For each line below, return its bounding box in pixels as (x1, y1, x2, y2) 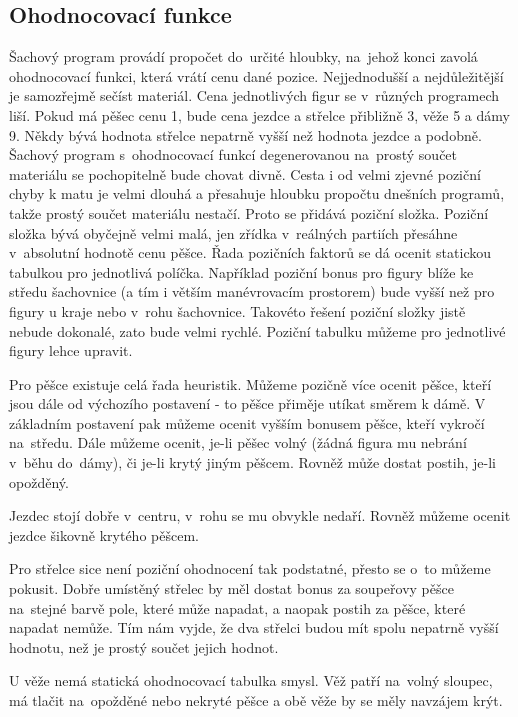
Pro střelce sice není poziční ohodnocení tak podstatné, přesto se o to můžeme (9, 558, 491, 579)
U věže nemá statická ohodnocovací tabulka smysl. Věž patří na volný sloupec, (9, 670, 493, 691)
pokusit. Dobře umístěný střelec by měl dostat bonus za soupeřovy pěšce (9, 578, 454, 599)
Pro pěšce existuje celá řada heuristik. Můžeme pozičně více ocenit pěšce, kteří (9, 373, 492, 394)
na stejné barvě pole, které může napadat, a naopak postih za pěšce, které (9, 597, 466, 618)
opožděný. (9, 471, 69, 492)
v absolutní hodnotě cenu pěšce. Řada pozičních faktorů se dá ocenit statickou (9, 242, 491, 263)
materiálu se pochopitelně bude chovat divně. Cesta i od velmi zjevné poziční (9, 163, 481, 184)
